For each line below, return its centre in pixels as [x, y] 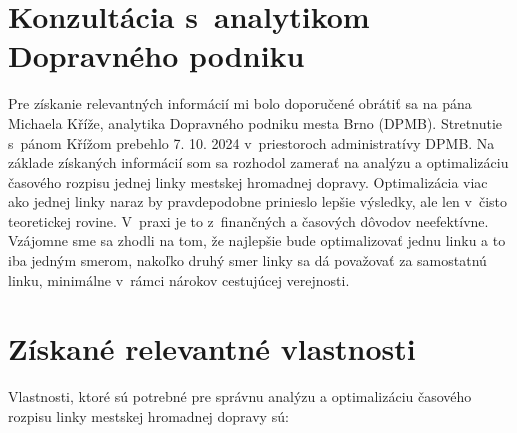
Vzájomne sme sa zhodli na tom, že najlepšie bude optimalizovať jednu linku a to [257, 240]
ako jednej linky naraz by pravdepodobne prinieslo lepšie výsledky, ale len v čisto [258, 201]
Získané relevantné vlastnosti [212, 348]
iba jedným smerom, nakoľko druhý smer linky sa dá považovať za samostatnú [247, 260]
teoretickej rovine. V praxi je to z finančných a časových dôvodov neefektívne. [248, 220]
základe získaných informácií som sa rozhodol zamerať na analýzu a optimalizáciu [258, 162]
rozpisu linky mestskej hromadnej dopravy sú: [148, 415]
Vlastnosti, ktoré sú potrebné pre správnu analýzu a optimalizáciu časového [240, 396]
